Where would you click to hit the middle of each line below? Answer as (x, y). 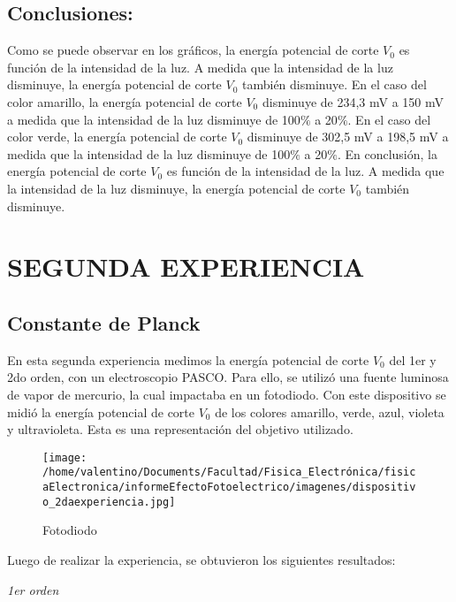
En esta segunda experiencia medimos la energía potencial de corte (188, 359)
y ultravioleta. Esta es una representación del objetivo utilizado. (180, 429)
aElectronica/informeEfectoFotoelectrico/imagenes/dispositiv (229, 487)
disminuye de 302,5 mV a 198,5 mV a (348, 137)
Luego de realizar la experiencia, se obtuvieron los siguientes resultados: (201, 559)
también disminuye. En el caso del (334, 84)
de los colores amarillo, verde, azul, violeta (330, 411)
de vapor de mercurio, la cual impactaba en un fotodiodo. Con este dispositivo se (227, 394)
